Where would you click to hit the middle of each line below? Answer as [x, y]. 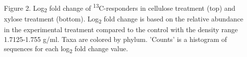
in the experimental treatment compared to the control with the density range [121, 29]
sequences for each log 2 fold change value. [66, 49]
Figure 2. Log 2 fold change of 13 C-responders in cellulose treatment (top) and [120, 8]
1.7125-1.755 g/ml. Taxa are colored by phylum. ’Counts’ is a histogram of [115, 39]
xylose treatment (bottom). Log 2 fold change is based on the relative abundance [124, 19]
